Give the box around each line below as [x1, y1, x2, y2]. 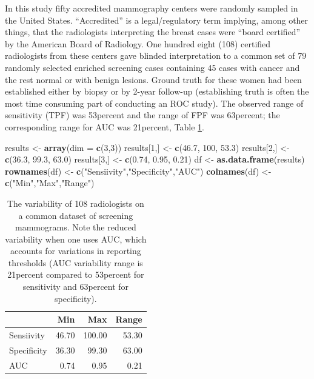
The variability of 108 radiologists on [7, 196, 144, 209]
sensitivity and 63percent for [22, 280, 129, 293]
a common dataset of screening [18, 209, 133, 221]
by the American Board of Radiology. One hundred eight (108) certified [5, 37, 271, 50]
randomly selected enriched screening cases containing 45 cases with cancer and [5, 61, 300, 73]
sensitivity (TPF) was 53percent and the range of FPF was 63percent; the [5, 109, 280, 121]
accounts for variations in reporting [10, 244, 141, 257]
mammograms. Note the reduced [15, 221, 136, 233]
